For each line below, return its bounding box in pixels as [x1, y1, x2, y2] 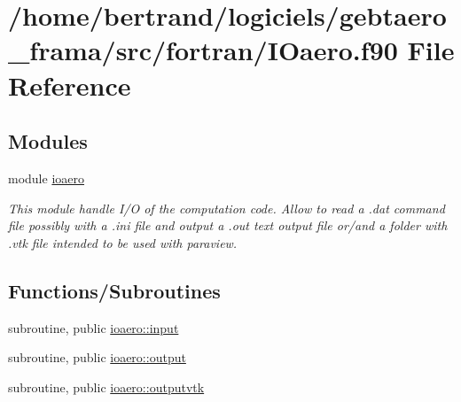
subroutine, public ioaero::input [8, 318, 179, 336]
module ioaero [8, 168, 85, 187]
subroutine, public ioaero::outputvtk [8, 377, 205, 396]
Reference [8, 66, 131, 103]
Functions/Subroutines [8, 276, 221, 304]
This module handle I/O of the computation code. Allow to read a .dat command [8, 198, 445, 217]
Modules [8, 128, 88, 155]
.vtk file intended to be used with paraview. [8, 233, 238, 251]
